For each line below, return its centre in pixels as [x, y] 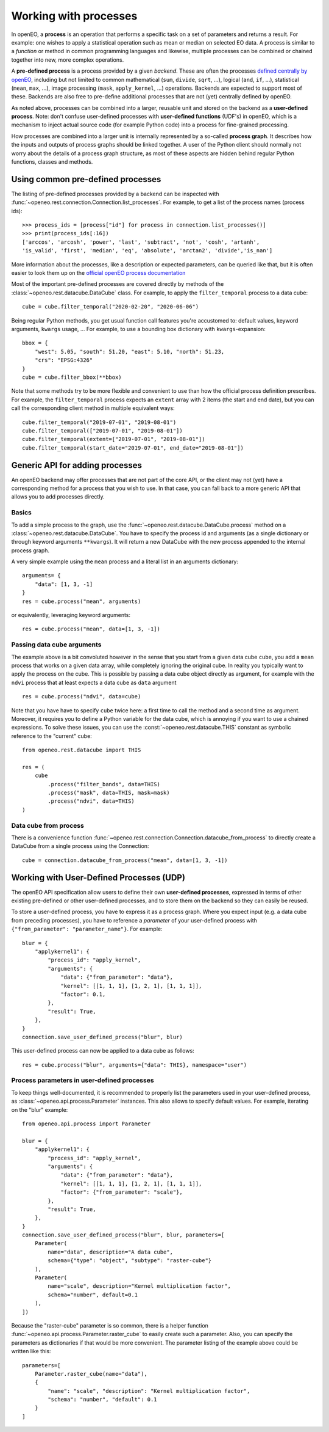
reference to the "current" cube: [52, 736]
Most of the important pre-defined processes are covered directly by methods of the [118, 284]
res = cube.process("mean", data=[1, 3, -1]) [91, 629]
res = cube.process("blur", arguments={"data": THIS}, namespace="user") [135, 1065]
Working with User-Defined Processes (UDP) [98, 878]
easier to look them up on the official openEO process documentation [98, 273]
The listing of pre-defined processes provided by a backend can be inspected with [115, 194]
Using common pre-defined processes [86, 179]
